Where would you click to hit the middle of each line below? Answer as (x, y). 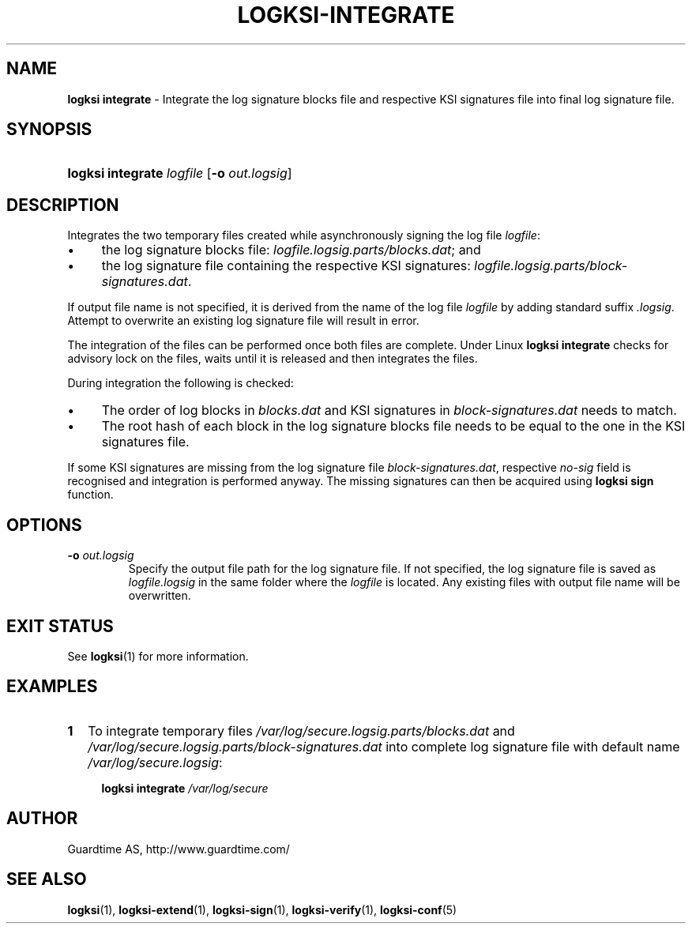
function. (90, 495)
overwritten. (160, 596)
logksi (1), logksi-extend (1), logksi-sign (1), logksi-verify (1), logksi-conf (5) (262, 909)
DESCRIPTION (63, 205)
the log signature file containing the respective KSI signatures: (286, 266)
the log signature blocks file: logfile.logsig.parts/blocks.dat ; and (291, 250)
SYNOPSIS (49, 130)
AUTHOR (42, 819)
